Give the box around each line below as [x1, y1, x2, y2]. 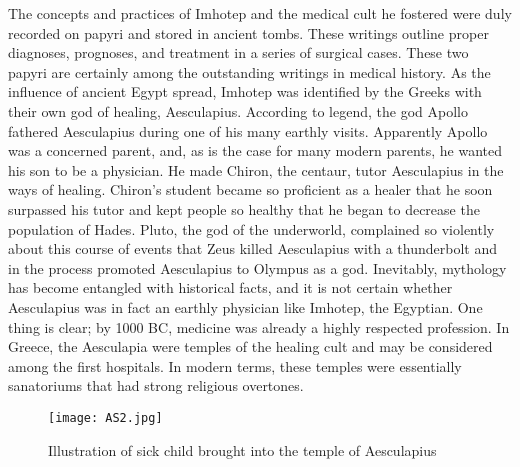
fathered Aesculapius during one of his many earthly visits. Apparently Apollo [8, 120, 488, 141]
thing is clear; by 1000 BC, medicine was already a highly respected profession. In [8, 316, 510, 337]
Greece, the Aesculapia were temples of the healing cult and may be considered [8, 336, 493, 357]
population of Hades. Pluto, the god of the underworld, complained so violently [8, 218, 495, 239]
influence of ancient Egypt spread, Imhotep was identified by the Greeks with [8, 81, 482, 102]
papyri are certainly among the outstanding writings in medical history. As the [8, 61, 491, 82]
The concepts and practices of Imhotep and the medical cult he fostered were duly [8, 3, 512, 23]
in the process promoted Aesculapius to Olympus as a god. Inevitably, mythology [8, 257, 507, 278]
